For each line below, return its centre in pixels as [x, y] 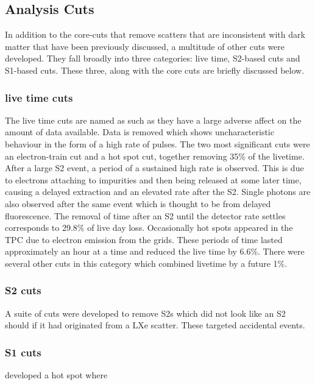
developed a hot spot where [56, 375]
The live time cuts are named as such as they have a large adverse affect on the [153, 120]
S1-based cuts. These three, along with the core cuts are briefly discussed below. [155, 70]
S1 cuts [23, 352]
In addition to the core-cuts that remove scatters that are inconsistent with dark [155, 34]
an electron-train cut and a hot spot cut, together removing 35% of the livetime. [155, 156]
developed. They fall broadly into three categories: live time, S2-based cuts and [153, 58]
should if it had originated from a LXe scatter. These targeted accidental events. [155, 325]
